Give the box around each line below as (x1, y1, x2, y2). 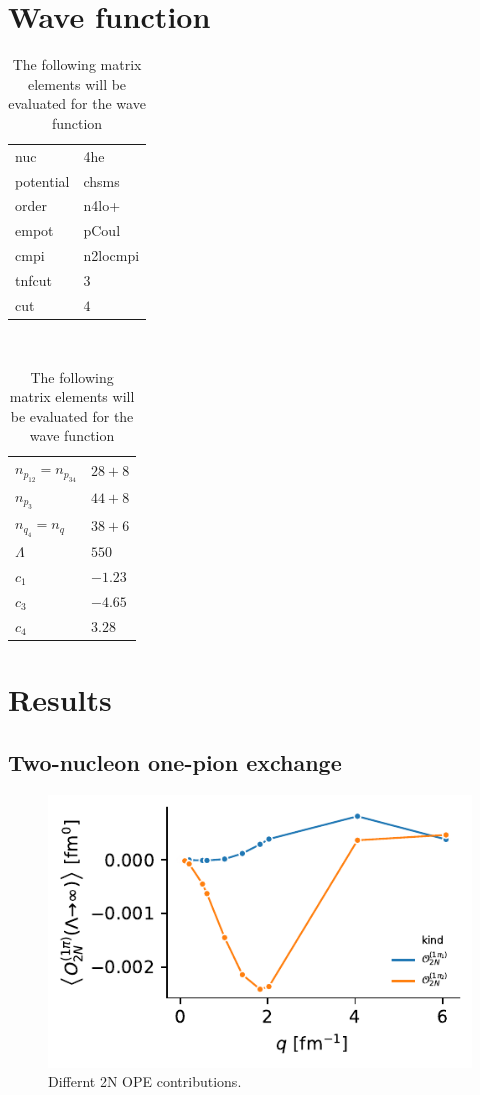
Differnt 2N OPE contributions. (48, 1071, 242, 1092)
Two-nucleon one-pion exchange (8, 747, 342, 778)
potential (15, 170, 70, 191)
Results (8, 678, 112, 719)
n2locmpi (83, 245, 140, 266)
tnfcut (15, 269, 52, 290)
